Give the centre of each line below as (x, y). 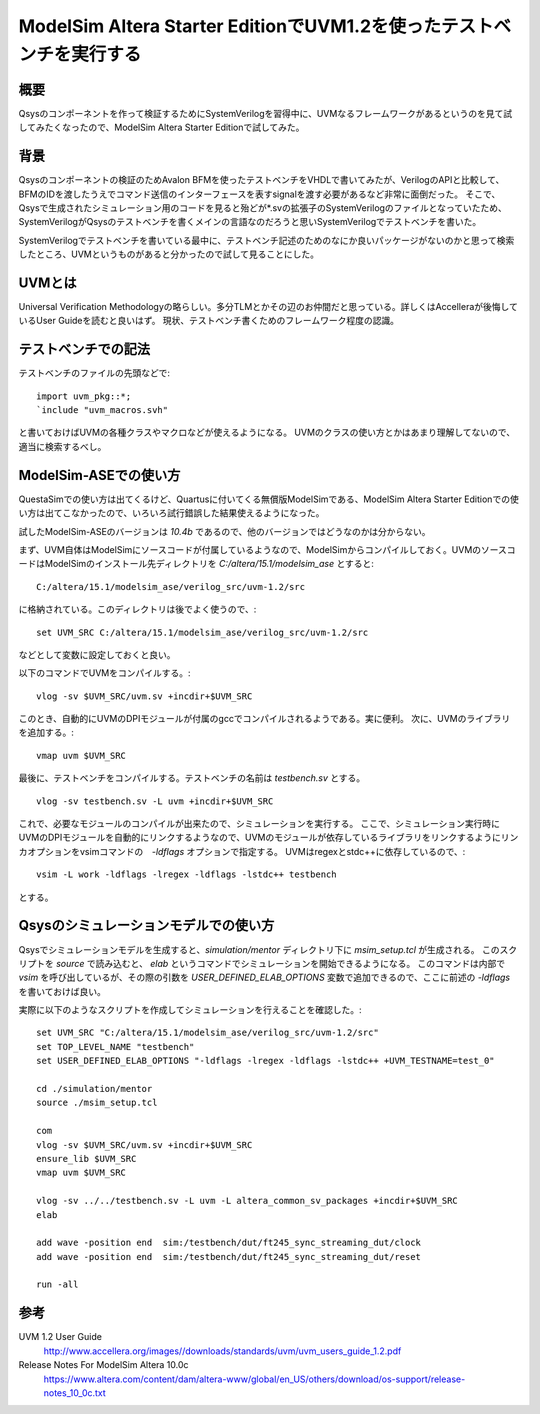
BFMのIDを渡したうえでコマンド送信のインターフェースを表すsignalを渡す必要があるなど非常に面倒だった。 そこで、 (259, 194)
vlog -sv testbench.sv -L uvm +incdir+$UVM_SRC (155, 801)
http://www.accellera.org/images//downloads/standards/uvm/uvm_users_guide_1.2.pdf (222, 1351)
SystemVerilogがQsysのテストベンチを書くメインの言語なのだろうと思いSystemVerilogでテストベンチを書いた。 (250, 222)
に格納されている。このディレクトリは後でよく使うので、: (137, 609)
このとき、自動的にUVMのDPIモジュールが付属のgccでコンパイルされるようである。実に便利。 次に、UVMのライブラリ (264, 719)
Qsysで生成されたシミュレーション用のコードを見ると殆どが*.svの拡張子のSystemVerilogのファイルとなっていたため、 (262, 207)
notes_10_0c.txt (75, 1392)
